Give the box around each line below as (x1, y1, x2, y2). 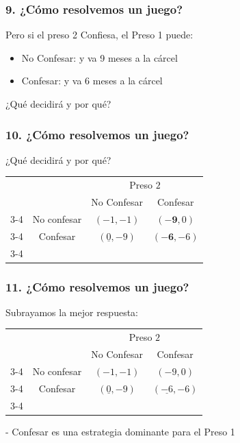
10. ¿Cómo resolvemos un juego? (5, 125, 189, 143)
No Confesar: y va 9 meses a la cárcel (21, 50, 178, 64)
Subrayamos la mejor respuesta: (5, 304, 139, 319)
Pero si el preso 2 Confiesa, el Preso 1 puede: (5, 27, 194, 42)
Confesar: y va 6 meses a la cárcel (21, 73, 163, 88)
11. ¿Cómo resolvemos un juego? (5, 278, 189, 295)
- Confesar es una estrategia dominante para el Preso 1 (5, 424, 235, 438)
